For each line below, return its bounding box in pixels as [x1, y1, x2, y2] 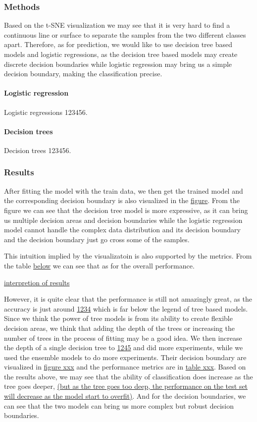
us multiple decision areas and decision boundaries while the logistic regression [4, 214, 243, 225]
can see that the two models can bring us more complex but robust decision [4, 400, 234, 411]
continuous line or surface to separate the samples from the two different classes [4, 29, 246, 40]
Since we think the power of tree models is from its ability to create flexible [4, 313, 233, 323]
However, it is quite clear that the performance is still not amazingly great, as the [4, 294, 252, 304]
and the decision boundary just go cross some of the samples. [4, 234, 190, 244]
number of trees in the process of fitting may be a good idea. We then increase [4, 332, 242, 343]
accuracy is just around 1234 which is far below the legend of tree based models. [4, 303, 248, 314]
